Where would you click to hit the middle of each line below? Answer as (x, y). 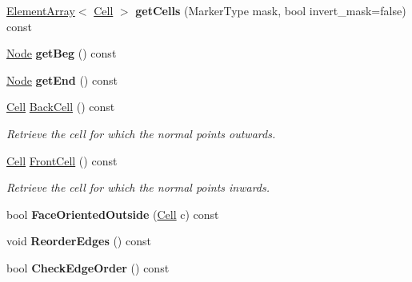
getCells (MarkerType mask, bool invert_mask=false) (271, 10)
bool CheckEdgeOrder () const (88, 267)
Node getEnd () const (62, 79)
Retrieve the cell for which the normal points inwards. (138, 187)
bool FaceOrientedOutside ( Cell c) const (113, 214)
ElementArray (41, 10)
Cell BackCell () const (61, 107)
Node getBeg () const (62, 53)
